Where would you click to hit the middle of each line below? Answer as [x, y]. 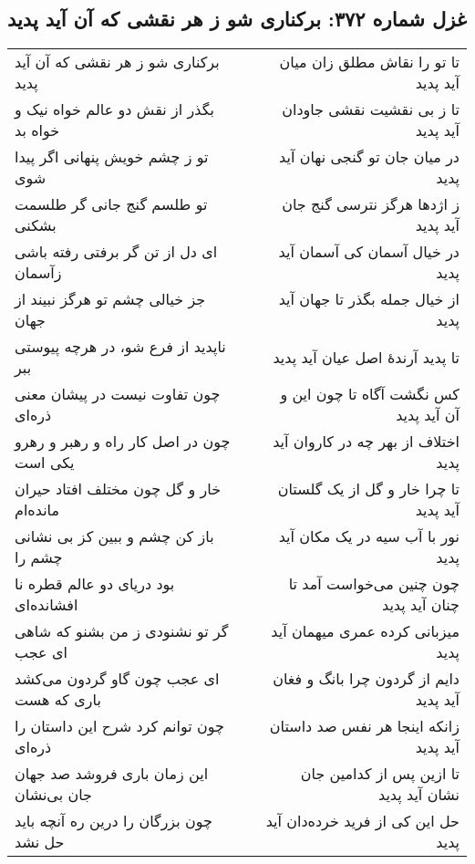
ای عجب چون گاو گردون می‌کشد [117, 679]
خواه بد [37, 130]
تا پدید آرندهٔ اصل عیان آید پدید [366, 357]
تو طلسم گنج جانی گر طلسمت [111, 204]
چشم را [39, 557]
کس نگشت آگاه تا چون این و [370, 394]
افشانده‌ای [46, 605]
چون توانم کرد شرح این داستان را [119, 726]
